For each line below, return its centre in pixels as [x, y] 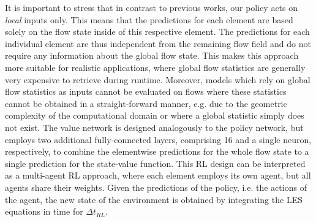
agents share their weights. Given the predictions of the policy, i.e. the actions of [156, 187]
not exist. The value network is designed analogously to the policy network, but [154, 127]
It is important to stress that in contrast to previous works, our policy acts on [152, 7]
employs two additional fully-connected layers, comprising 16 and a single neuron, [158, 139]
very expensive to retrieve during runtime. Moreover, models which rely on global [158, 79]
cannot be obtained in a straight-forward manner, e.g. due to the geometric [146, 103]
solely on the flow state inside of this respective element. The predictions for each [157, 31]
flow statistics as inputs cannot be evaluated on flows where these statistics [146, 91]
